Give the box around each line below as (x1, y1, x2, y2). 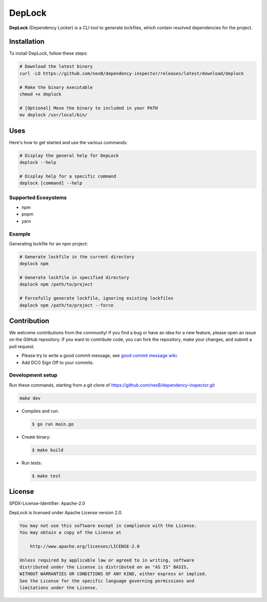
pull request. (9, 343, 35, 349)
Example (9, 230, 31, 237)
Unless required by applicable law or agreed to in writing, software (19, 557, 195, 563)
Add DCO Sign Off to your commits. (21, 360, 94, 365)
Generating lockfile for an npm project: (9, 241, 89, 246)
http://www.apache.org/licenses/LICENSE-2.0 (30, 543, 140, 549)
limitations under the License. (19, 585, 98, 591)
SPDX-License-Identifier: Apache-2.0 (9, 500, 86, 506)
